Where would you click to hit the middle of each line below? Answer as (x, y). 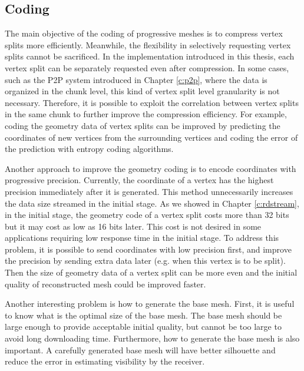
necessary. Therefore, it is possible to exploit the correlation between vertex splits (152, 102)
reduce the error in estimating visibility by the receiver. (105, 361)
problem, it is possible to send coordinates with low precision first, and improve (148, 249)
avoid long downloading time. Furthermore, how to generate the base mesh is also (152, 338)
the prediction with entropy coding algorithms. (89, 149)
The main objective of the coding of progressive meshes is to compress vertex (144, 33)
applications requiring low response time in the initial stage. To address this (142, 238)
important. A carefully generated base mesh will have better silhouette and (140, 350)
